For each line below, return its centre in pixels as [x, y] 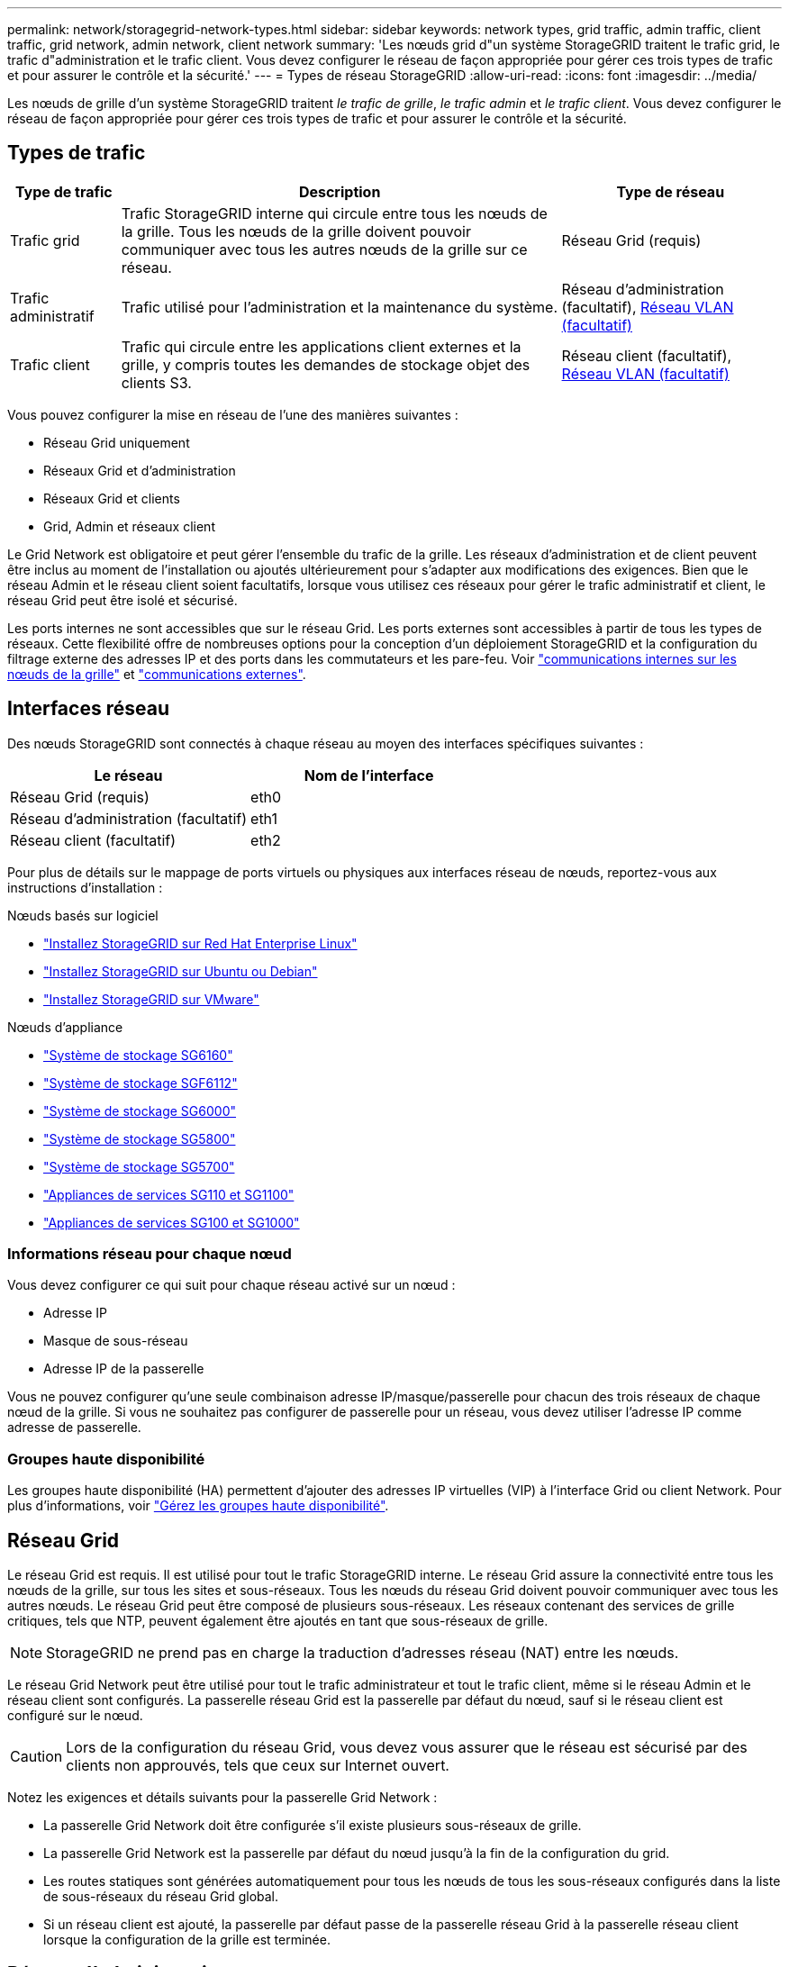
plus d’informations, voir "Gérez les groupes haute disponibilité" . [198, 1506]
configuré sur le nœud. [75, 1716]
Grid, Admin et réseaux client [129, 526]
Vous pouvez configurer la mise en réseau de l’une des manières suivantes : [233, 414]
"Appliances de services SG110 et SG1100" [169, 1194]
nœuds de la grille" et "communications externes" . [157, 674]
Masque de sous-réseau [116, 1341]
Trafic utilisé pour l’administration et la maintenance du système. [340, 307]
